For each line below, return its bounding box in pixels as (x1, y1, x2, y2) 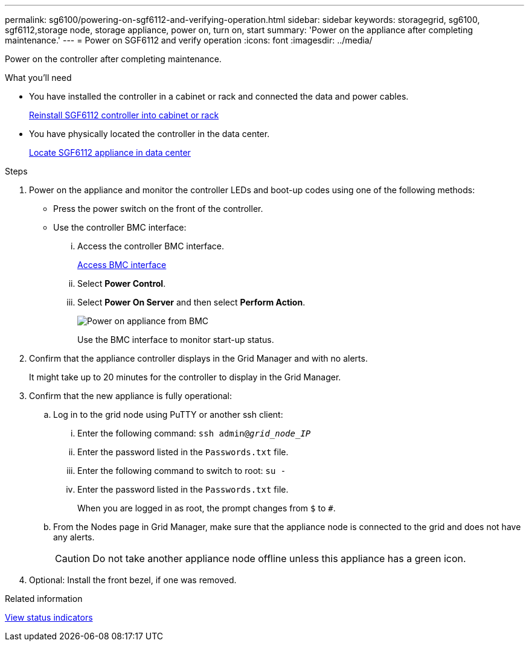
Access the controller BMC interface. (77, 241, 225, 251)
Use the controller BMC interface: (53, 222, 187, 232)
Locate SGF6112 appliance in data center (29, 147, 191, 158)
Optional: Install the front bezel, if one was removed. (29, 575, 237, 585)
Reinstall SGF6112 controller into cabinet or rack (29, 110, 219, 120)
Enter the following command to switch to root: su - (77, 465, 286, 476)
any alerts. (53, 532, 95, 542)
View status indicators (5, 612, 93, 622)
